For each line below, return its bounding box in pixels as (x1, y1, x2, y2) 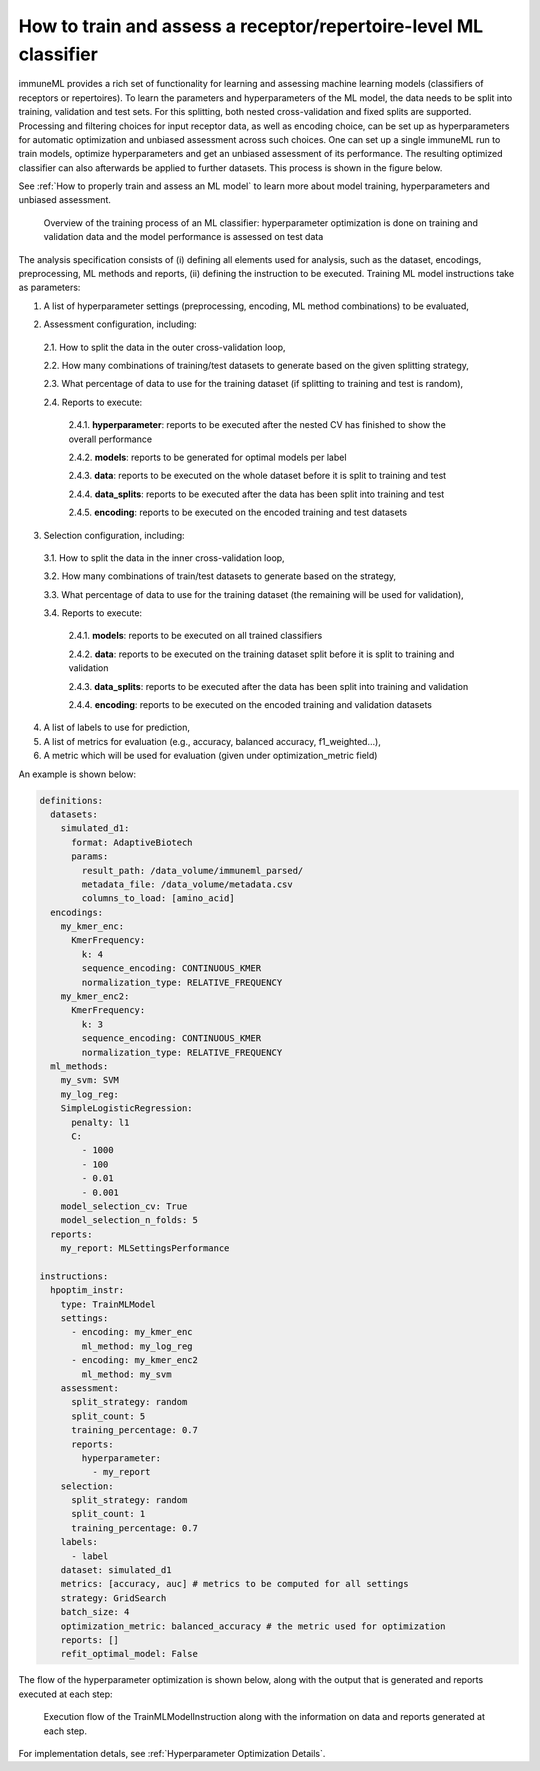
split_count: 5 (71, 1410, 146, 1422)
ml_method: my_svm (81, 1368, 172, 1380)
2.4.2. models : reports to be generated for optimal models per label (68, 451, 347, 463)
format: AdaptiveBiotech (71, 836, 194, 848)
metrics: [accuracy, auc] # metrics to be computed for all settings (60, 1578, 409, 1590)
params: (71, 851, 109, 862)
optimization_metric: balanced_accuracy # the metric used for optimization (60, 1620, 446, 1632)
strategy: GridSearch (60, 1592, 167, 1604)
